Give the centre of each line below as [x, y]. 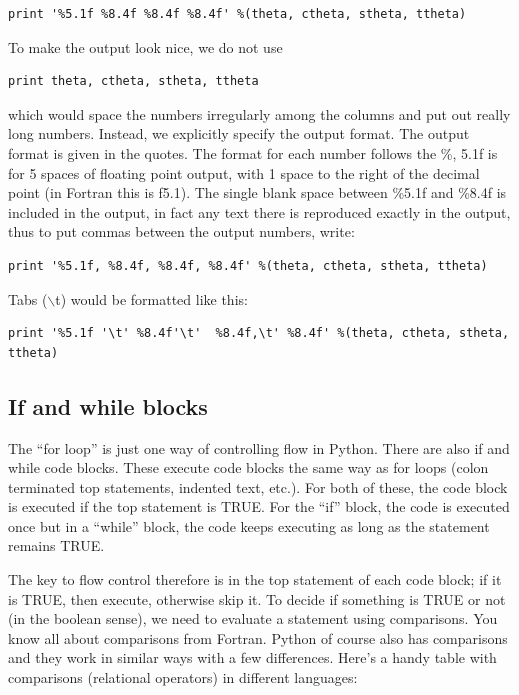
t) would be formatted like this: [151, 298]
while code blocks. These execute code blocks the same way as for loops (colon [248, 467]
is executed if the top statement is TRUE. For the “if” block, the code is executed [259, 506]
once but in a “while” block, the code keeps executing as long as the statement [249, 525]
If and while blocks [108, 405]
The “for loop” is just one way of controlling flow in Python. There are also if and [259, 447]
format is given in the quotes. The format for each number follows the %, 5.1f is [253, 152]
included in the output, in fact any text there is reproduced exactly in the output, [259, 211]
